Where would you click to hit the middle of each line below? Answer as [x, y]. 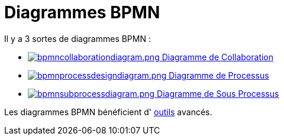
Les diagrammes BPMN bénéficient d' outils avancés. [108, 112]
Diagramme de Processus [219, 75]
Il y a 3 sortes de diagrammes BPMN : [78, 38]
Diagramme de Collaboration [218, 57]
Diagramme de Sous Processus [218, 93]
